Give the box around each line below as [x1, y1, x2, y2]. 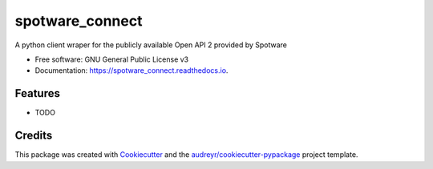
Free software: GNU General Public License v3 [34, 54, 189, 64]
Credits [14, 129, 53, 143]
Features [14, 87, 60, 100]
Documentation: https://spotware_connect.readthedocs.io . [34, 66, 229, 75]
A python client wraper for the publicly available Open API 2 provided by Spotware [14, 40, 288, 50]
